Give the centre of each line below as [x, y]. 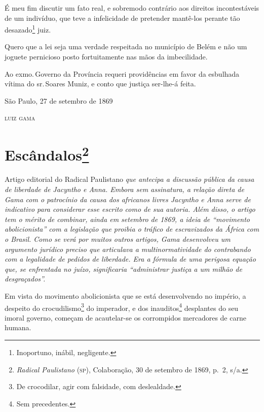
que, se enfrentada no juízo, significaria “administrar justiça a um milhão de [123, 268]
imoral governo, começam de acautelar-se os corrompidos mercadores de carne [125, 317]
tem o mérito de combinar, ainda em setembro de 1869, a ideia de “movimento [127, 219]
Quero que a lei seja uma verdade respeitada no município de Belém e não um [126, 46]
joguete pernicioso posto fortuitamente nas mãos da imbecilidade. [106, 57]
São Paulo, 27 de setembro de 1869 [59, 100]
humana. [18, 327]
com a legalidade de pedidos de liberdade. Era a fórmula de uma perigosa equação [130, 259]
